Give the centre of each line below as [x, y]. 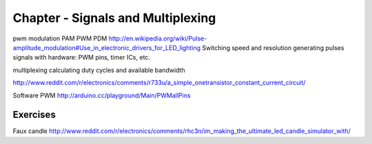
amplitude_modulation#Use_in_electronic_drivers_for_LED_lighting [107, 47]
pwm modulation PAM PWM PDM [60, 38]
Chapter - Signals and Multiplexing [114, 18]
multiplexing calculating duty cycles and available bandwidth [99, 70]
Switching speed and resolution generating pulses [273, 47]
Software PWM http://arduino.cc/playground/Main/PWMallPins [102, 95]
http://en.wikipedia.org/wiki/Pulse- [158, 38]
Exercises [34, 115]
